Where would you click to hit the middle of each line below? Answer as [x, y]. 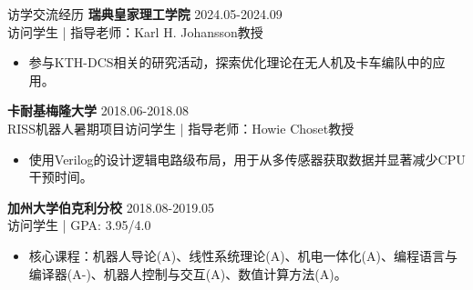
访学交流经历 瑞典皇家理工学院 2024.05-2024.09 [145, 14]
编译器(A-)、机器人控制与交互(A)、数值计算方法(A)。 [188, 273]
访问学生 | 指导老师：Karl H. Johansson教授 [135, 31]
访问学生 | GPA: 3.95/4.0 [79, 225]
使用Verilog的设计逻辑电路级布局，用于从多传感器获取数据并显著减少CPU [247, 159]
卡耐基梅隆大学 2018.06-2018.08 [98, 110]
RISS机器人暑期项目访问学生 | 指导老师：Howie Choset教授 [181, 128]
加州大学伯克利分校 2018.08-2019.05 [111, 207]
